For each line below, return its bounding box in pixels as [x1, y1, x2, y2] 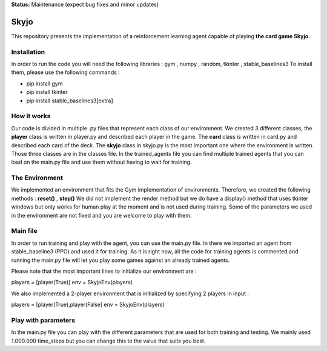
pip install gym [26, 79, 63, 87]
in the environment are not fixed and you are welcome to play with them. [11, 212, 192, 219]
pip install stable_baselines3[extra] [26, 97, 113, 104]
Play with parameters [11, 316, 76, 324]
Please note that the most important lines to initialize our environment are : [11, 267, 197, 275]
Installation [11, 47, 45, 56]
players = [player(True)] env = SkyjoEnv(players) [11, 279, 133, 286]
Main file [11, 227, 38, 235]
